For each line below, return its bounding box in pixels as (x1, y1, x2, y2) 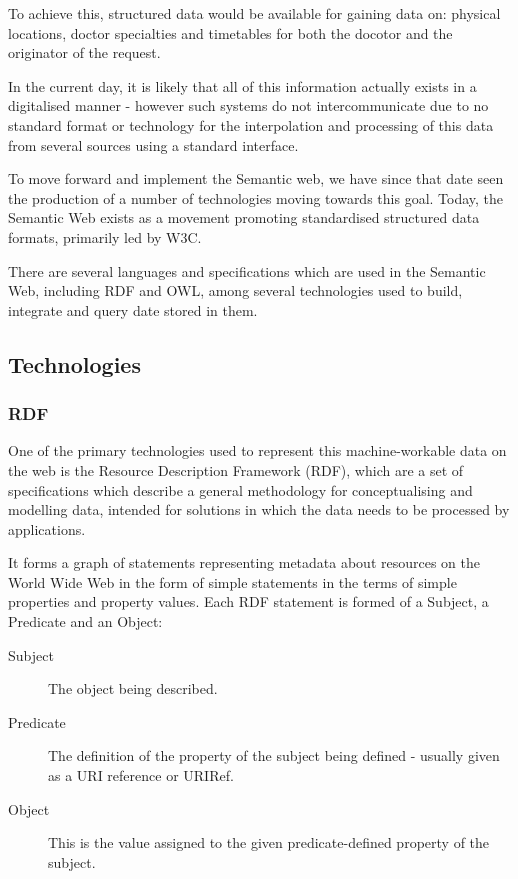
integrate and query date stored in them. (8, 299, 258, 320)
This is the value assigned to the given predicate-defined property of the (48, 832, 490, 853)
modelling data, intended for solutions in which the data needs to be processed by (8, 499, 510, 520)
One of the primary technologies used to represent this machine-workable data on (8, 440, 507, 461)
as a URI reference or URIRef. (48, 765, 234, 786)
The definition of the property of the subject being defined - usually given (48, 745, 500, 766)
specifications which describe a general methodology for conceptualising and (8, 479, 473, 500)
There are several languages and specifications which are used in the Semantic (8, 260, 486, 281)
